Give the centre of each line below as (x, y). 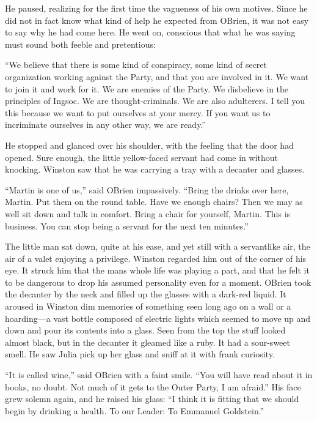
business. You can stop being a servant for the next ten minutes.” (127, 225)
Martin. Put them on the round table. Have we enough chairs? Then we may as (154, 202)
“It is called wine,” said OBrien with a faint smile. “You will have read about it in (159, 375)
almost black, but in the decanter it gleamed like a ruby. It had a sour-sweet (148, 342)
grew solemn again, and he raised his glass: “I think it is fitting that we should (152, 399)
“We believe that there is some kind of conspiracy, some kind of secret (136, 65)
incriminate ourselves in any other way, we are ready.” (105, 125)
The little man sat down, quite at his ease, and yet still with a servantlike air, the (158, 246)
